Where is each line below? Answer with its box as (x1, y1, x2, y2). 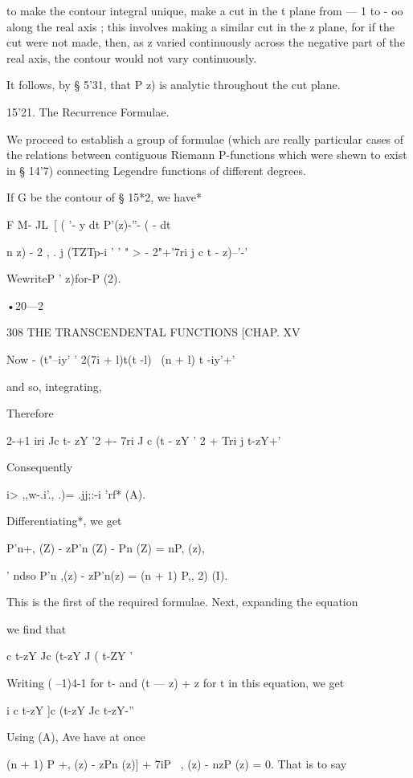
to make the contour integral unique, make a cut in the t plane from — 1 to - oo (6, 2, 403, 18)
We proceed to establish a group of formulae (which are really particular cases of (6, 130, 404, 147)
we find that (6, 620, 67, 637)
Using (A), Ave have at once (6, 728, 145, 745)
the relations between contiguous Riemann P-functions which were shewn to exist (6, 146, 407, 163)
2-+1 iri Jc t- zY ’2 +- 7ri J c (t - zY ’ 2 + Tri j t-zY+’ (6, 431, 281, 448)
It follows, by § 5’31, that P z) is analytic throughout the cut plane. (6, 76, 341, 93)
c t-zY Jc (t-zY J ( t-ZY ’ (6, 647, 133, 664)
